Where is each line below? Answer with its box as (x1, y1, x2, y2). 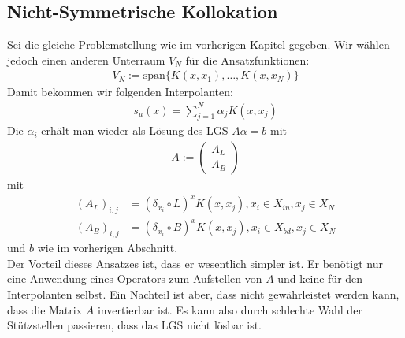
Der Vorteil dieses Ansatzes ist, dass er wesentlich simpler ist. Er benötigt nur (7, 254, 383, 271)
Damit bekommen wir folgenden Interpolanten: (7, 84, 233, 100)
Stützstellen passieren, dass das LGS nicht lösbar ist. (7, 317, 262, 333)
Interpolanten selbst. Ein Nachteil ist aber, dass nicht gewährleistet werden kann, (7, 286, 399, 302)
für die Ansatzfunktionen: (185, 51, 310, 68)
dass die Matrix (7, 301, 83, 318)
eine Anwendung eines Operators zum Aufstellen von (7, 270, 262, 287)
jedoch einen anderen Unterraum (7, 51, 165, 68)
